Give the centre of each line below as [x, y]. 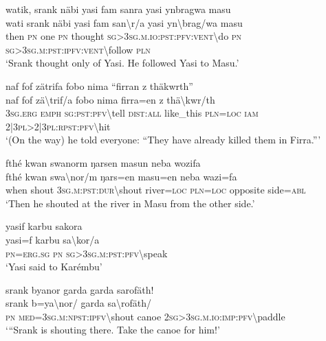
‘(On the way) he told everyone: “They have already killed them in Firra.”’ [163, 140]
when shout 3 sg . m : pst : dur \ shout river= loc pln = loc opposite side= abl [156, 190]
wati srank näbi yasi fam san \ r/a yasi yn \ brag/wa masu [124, 22]
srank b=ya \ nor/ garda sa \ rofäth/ [78, 303]
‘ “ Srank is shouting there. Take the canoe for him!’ [113, 330]
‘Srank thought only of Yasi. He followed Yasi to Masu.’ [122, 63]
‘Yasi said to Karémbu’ [54, 267]
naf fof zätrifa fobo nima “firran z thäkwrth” [99, 85]
